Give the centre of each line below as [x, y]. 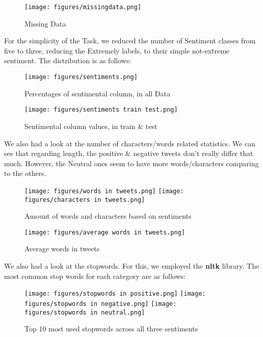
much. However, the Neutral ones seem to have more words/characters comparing [131, 163]
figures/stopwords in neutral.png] [85, 312]
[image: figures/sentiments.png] [81, 77]
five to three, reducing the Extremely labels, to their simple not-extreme [117, 50]
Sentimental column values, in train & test [91, 126]
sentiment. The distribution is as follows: [68, 60]
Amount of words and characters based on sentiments [108, 216]
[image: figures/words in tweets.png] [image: [104, 191]
